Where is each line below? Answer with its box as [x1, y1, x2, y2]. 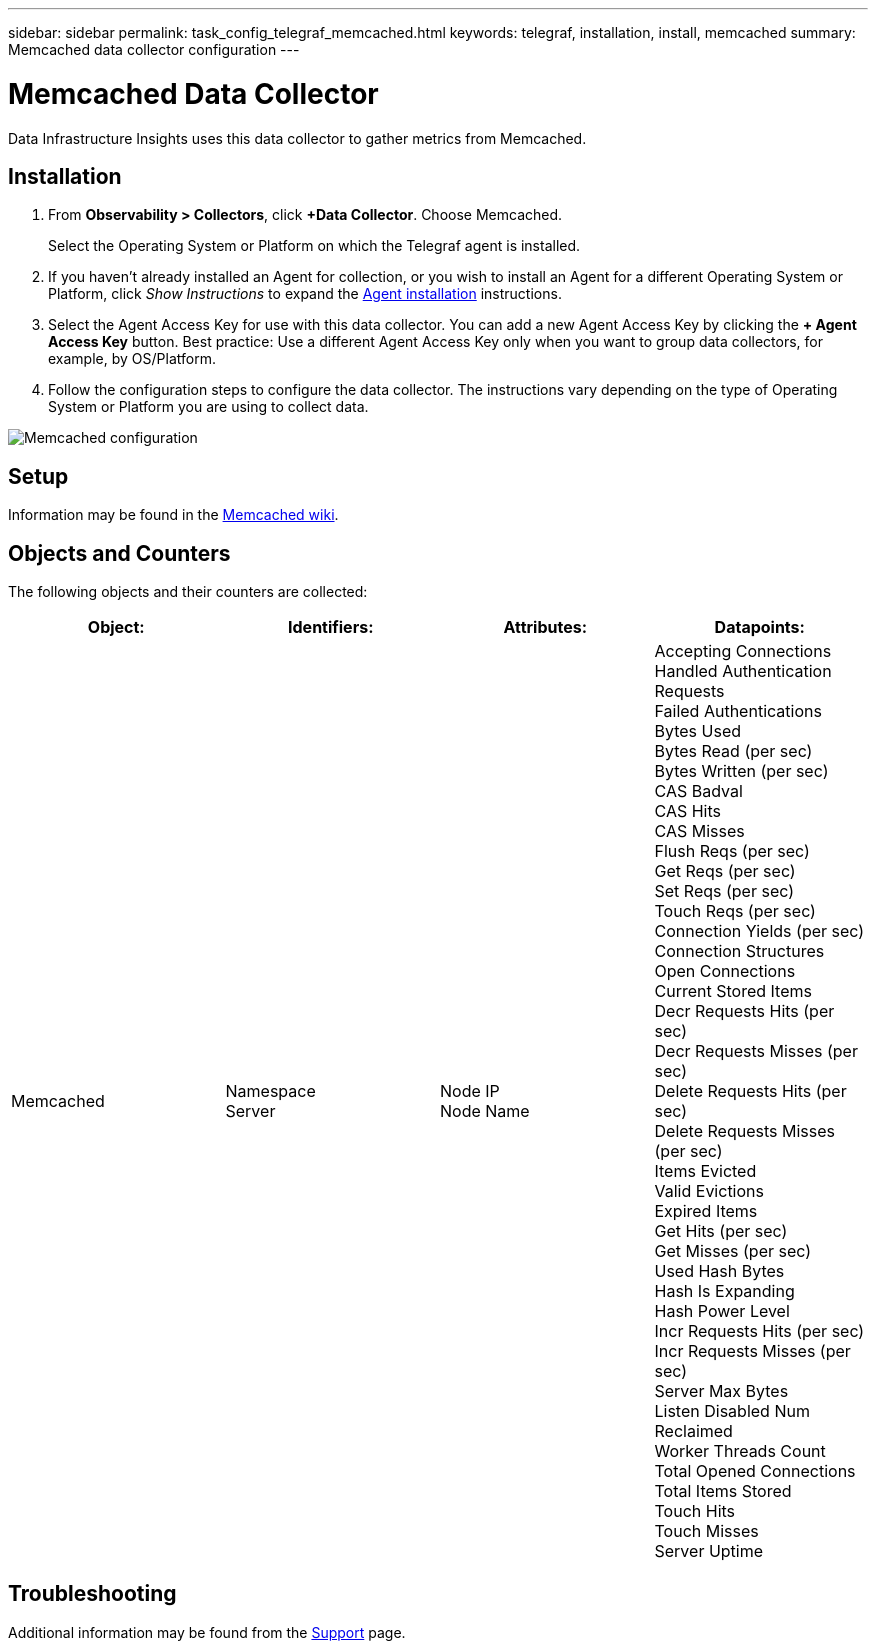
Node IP [440, 1081, 500, 1102]
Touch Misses [654, 1521, 759, 1542]
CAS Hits [654, 801, 721, 822]
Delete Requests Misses [654, 1121, 835, 1142]
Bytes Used [654, 721, 742, 742]
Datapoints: [714, 617, 805, 638]
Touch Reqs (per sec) [654, 901, 816, 922]
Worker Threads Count [654, 1441, 826, 1462]
